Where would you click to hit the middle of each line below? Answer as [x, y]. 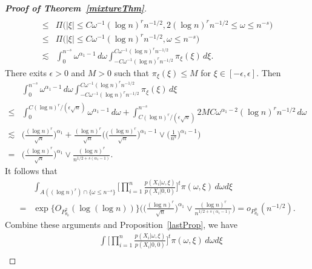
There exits [26, 72]
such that [132, 72]
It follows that [31, 171]
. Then [269, 72]
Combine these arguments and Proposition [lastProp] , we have [121, 224]
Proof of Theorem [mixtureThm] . [76, 8]
